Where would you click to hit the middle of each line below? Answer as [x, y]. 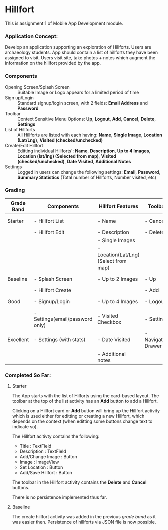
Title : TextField [36, 446]
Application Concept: [32, 36]
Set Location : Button [41, 467]
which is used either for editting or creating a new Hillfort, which [78, 416]
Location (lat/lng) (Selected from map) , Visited [67, 156]
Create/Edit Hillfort [24, 145]
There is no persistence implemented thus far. [60, 497]
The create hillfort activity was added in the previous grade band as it [84, 517]
